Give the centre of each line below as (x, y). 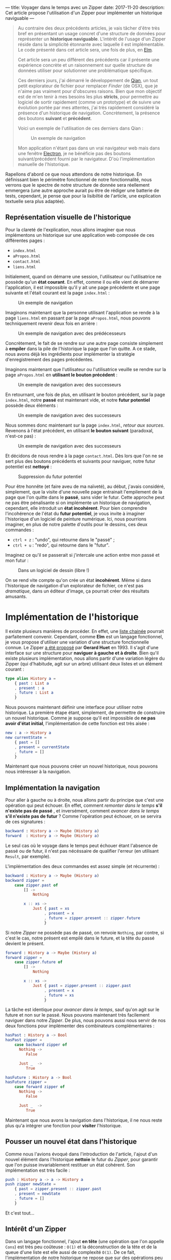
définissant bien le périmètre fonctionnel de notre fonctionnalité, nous (79, 180)
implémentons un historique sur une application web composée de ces (80, 235)
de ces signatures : (26, 822)
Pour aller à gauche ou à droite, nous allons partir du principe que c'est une (85, 800)
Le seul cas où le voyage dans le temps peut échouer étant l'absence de (82, 845)
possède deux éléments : (32, 405)
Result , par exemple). (28, 856)
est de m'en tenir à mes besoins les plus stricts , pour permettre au (88, 97)
